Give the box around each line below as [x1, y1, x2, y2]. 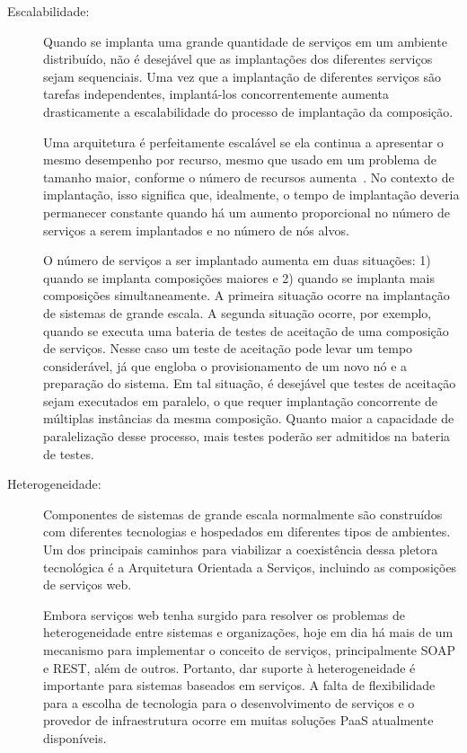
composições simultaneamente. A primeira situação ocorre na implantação [43, 286, 450, 305]
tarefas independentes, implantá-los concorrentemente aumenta [43, 84, 389, 103]
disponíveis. [43, 728, 107, 747]
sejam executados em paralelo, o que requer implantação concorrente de [43, 391, 437, 410]
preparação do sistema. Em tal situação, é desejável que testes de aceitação [43, 374, 456, 393]
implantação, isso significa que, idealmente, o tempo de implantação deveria [43, 185, 460, 204]
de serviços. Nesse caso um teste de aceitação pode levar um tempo [43, 339, 413, 358]
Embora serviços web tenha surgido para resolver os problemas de [43, 605, 406, 624]
